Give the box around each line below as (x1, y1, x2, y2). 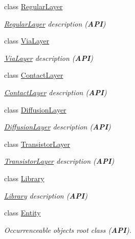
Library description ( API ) (4, 190, 87, 201)
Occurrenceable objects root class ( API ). (4, 224, 131, 235)
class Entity (4, 207, 41, 218)
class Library (4, 172, 44, 183)
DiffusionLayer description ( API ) (4, 121, 111, 132)
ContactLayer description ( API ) (4, 86, 107, 97)
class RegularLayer (4, 1, 63, 11)
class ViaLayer (4, 35, 50, 46)
